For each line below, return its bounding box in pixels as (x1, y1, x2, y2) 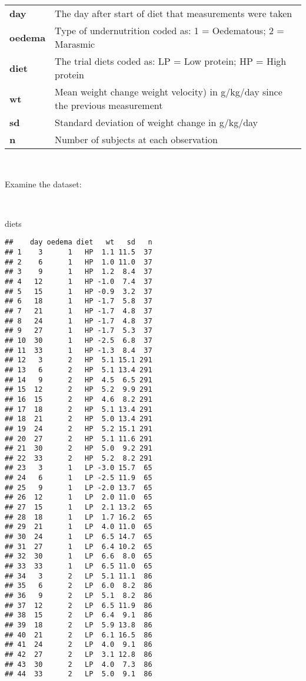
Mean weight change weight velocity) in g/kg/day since (55, 85, 282, 98)
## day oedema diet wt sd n (5, 238, 152, 247)
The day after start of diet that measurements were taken (55, 6, 292, 20)
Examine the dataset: (5, 177, 82, 190)
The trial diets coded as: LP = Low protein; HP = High (55, 54, 287, 68)
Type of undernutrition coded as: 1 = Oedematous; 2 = (55, 24, 284, 37)
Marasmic (55, 37, 95, 51)
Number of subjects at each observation (55, 133, 218, 146)
